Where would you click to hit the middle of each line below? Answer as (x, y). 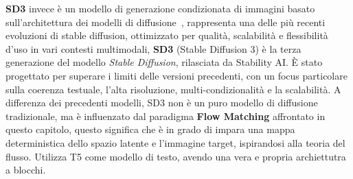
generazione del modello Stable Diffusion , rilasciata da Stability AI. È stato (164, 62)
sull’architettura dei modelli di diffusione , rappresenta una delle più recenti (166, 22)
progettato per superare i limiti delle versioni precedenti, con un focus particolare (176, 75)
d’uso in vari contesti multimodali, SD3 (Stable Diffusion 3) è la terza (153, 48)
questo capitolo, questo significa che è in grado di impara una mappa (150, 129)
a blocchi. (26, 170)
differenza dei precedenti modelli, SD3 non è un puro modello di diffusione (162, 103)
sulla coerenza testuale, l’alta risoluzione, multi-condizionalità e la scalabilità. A (173, 89)
